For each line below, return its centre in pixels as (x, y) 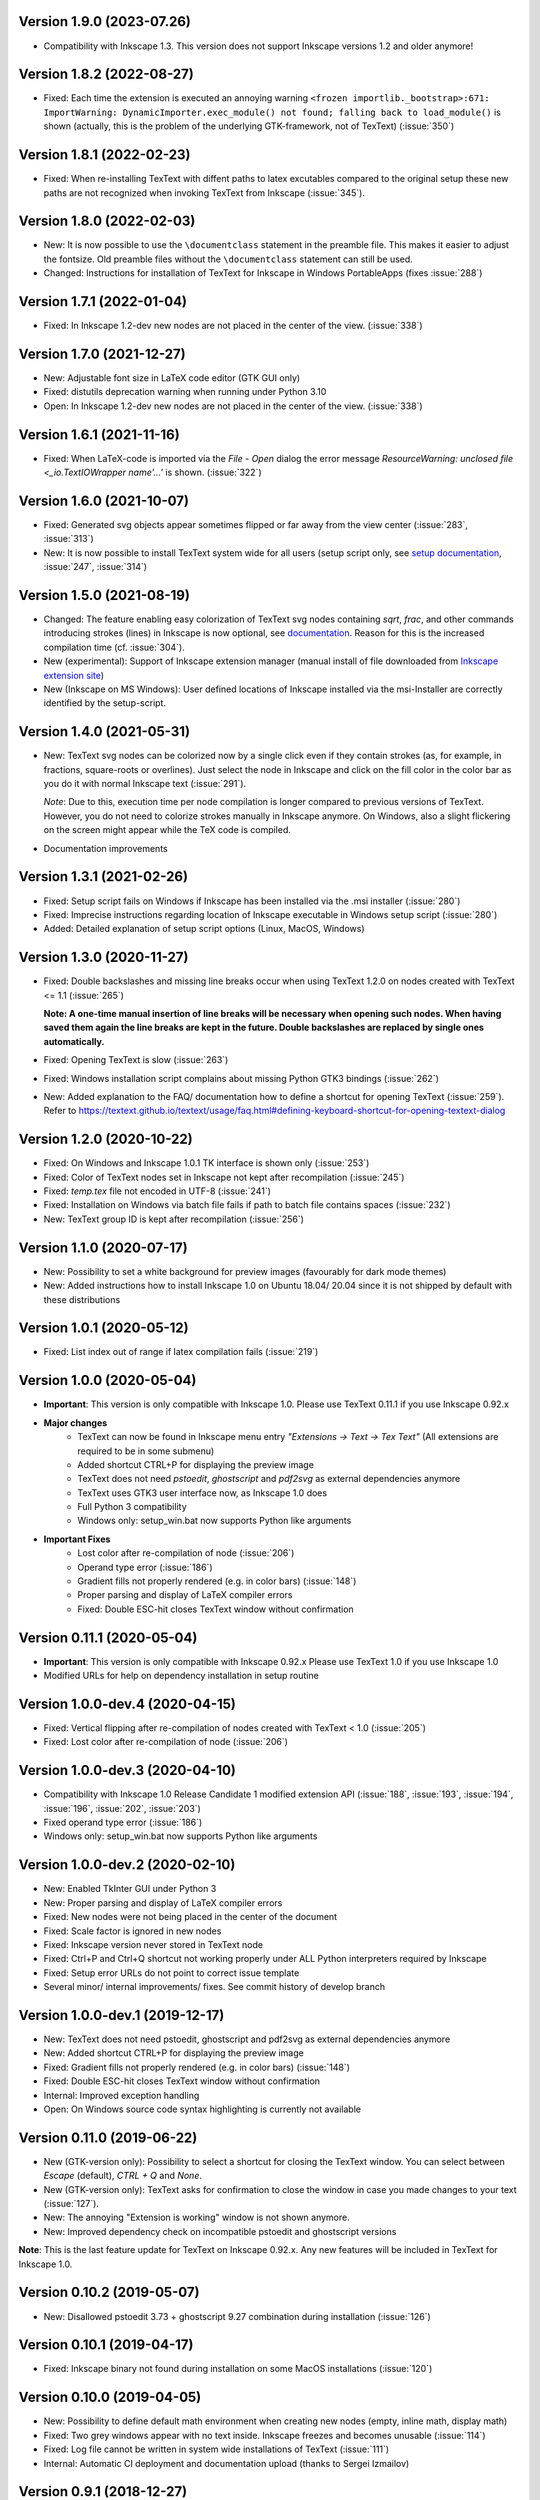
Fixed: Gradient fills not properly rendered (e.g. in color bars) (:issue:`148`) (196, 2067)
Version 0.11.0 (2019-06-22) (108, 2137)
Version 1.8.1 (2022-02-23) (104, 155)
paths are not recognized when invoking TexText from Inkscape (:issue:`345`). (204, 192)
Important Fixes (77, 1539)
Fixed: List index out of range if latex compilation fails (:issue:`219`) (181, 1352)
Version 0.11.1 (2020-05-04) (108, 1637)
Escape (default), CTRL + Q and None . (123, 2176)
